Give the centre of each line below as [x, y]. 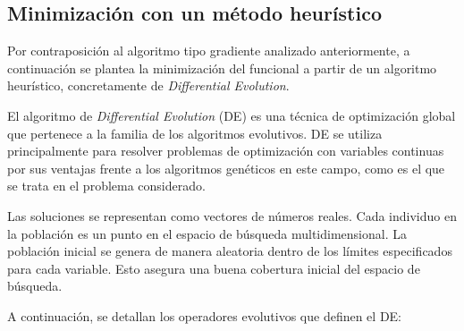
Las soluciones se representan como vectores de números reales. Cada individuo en [232, 215]
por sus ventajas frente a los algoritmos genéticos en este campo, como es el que [226, 168]
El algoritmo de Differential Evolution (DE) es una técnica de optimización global [232, 115]
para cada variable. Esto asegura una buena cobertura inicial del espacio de [214, 268]
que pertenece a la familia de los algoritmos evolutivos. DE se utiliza [195, 133]
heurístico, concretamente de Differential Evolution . [148, 85]
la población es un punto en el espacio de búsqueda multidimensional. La [207, 233]
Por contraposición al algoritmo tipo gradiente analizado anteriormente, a [209, 51]
